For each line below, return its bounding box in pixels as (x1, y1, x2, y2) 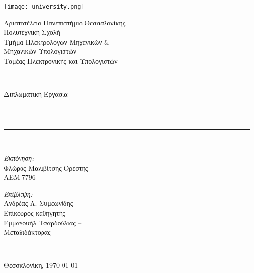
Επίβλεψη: (4, 188, 33, 199)
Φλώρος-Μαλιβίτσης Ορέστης (4, 162, 88, 173)
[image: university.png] (4, 3, 85, 10)
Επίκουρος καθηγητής (4, 207, 65, 218)
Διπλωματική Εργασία (4, 89, 68, 99)
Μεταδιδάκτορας (4, 227, 51, 237)
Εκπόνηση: (4, 153, 34, 163)
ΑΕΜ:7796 (4, 172, 36, 182)
